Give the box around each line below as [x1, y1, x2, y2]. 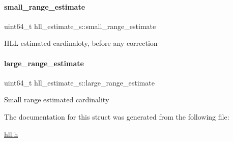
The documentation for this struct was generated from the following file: [4, 111, 229, 122]
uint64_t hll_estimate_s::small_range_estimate [4, 20, 156, 31]
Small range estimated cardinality [4, 94, 109, 105]
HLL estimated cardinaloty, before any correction [4, 38, 158, 48]
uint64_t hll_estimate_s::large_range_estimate [4, 77, 155, 88]
